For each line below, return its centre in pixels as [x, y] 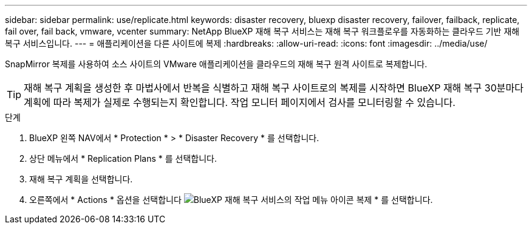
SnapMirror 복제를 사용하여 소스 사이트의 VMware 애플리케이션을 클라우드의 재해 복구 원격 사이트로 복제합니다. [216, 64]
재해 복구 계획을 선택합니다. [81, 179]
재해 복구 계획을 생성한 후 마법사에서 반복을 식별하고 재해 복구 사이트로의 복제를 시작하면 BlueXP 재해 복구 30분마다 [274, 88]
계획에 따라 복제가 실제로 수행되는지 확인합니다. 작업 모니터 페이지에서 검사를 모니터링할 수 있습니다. [240, 102]
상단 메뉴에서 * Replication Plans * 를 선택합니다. [123, 158]
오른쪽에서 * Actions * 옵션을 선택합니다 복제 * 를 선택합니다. [231, 200]
